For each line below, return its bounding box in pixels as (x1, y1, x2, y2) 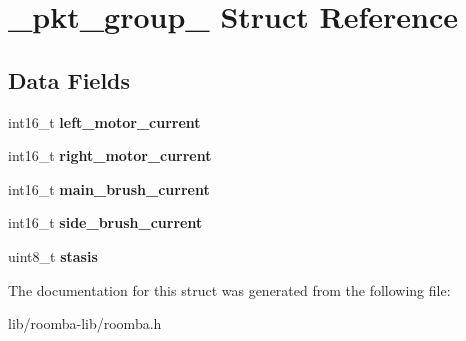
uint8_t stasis (8, 245, 98, 266)
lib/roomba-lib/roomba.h (8, 313, 162, 334)
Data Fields (8, 64, 131, 95)
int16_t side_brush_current (8, 212, 203, 233)
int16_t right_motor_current (8, 145, 212, 166)
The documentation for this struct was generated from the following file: (8, 279, 451, 300)
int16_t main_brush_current (8, 178, 210, 199)
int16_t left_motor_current (8, 111, 201, 132)
